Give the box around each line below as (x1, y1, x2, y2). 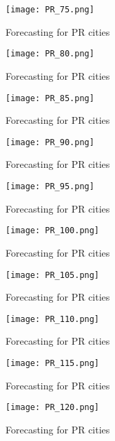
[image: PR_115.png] (6, 358, 100, 368)
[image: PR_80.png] (6, 49, 94, 59)
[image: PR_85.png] (6, 93, 94, 103)
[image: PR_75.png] (6, 5, 94, 14)
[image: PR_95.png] (6, 182, 94, 191)
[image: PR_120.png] (6, 402, 100, 413)
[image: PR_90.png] (6, 137, 94, 147)
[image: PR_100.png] (6, 226, 100, 236)
